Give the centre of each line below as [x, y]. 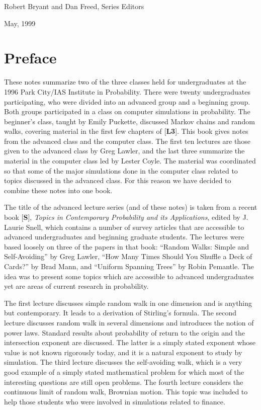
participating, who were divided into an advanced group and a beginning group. [127, 101]
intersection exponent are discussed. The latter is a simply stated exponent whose [130, 342]
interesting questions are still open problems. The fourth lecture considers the [124, 382]
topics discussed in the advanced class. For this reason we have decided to [118, 180]
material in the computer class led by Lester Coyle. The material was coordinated [130, 161]
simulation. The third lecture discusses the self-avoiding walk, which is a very [123, 362]
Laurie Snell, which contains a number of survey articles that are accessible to [124, 227]
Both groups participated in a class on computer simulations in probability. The [127, 111]
